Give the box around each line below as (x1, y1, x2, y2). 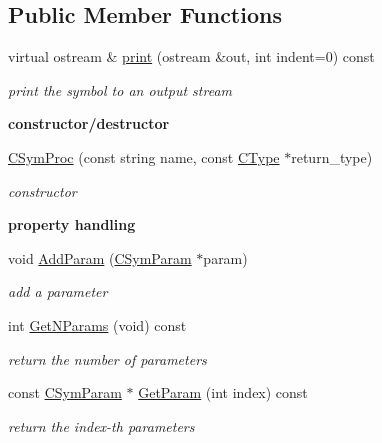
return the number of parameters (8, 348, 207, 369)
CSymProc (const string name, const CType (8, 146, 280, 167)
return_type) (291, 146, 373, 167)
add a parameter (8, 281, 108, 302)
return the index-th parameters (8, 415, 195, 436)
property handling (8, 214, 136, 235)
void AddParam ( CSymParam (8, 247, 192, 268)
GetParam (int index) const (138, 382, 308, 403)
